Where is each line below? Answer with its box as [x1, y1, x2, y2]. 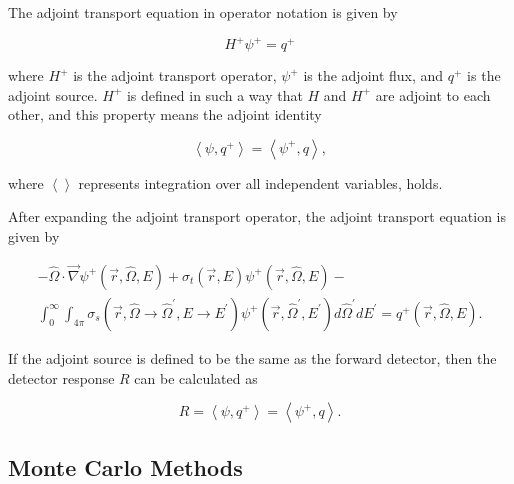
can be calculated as [134, 367, 258, 388]
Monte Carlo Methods [8, 451, 243, 482]
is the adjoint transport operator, [73, 65, 277, 86]
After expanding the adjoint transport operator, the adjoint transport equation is [8, 206, 506, 227]
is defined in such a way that [126, 84, 303, 105]
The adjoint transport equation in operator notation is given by [8, 2, 398, 22]
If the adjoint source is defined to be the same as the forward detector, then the [8, 347, 497, 368]
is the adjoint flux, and [303, 65, 444, 86]
